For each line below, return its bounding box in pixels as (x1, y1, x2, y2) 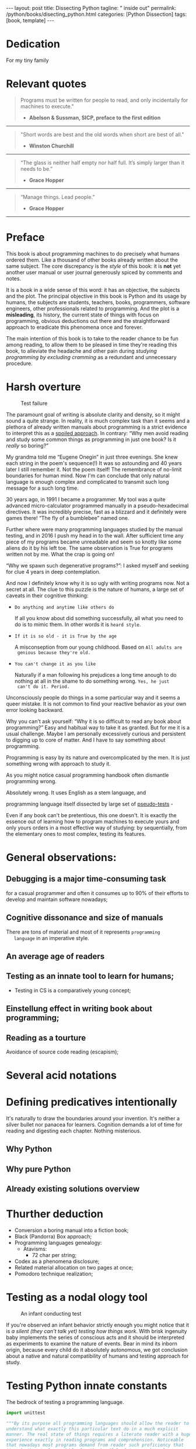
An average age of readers (6, 951, 105, 961)
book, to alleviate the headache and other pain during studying (6, 347, 157, 354)
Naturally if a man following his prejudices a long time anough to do (14, 671, 177, 678)
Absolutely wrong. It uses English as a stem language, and (6, 789, 146, 796)
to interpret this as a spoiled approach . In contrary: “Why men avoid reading (6, 429, 188, 436)
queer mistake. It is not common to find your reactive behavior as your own (6, 700, 187, 707)
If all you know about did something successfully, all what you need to (14, 614, 184, 621)
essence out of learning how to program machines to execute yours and (6, 818, 180, 825)
